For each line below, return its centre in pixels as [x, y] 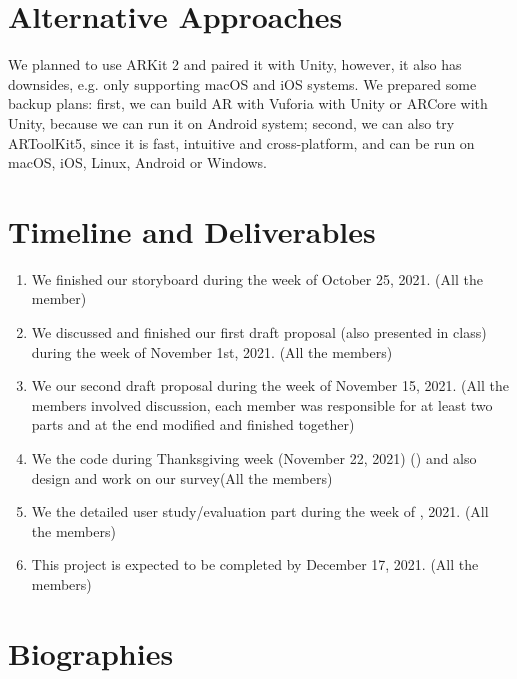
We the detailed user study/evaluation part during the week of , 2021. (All [260, 511]
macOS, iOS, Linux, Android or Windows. [138, 162]
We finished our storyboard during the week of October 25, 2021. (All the [257, 278]
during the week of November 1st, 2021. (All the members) [212, 351]
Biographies [91, 652]
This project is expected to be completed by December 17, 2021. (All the [255, 564]
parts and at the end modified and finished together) [193, 424]
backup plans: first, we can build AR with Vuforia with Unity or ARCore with [248, 103]
